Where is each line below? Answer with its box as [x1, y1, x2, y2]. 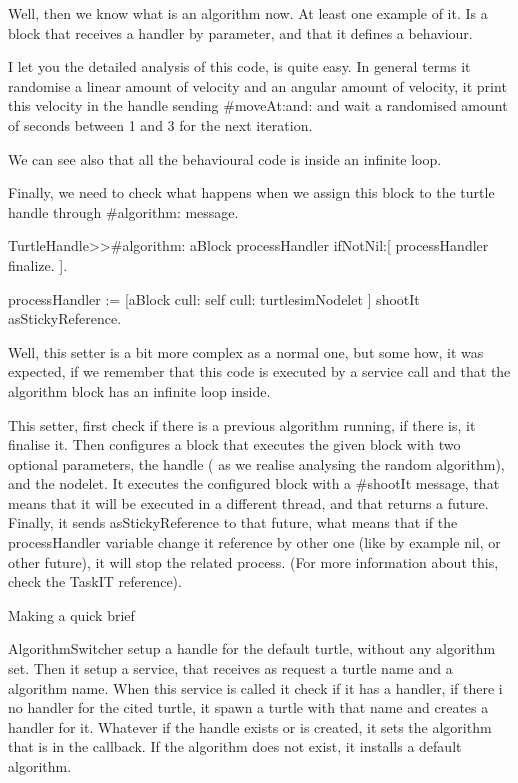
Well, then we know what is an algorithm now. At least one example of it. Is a [8, 3, 488, 23]
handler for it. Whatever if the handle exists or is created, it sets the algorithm [8, 716, 492, 737]
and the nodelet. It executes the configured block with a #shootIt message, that [8, 473, 500, 494]
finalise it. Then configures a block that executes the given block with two [8, 434, 461, 455]
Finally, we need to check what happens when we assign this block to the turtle [8, 182, 495, 203]
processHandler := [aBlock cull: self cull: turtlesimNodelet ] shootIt [8, 288, 420, 309]
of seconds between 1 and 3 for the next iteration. [8, 114, 313, 135]
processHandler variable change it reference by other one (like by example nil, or [8, 532, 501, 553]
